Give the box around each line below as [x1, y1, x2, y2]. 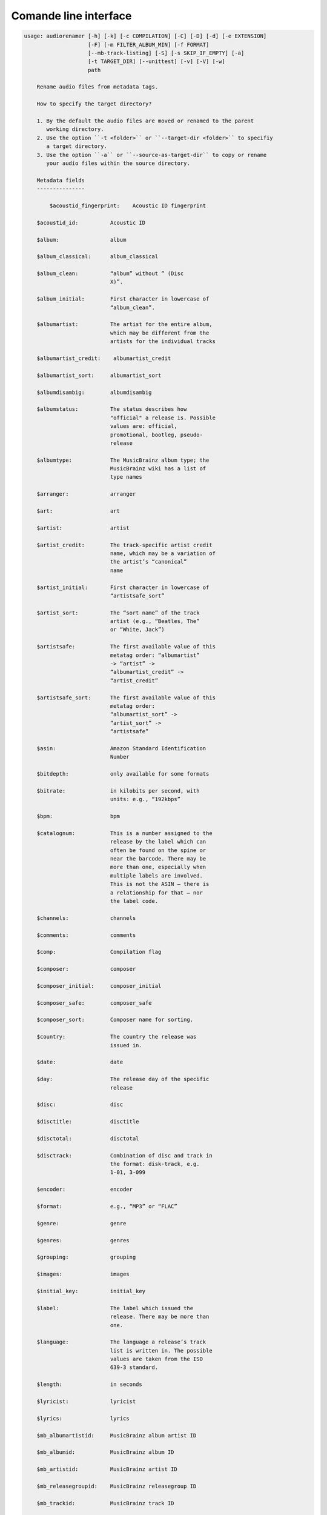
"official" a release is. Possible [110, 414, 216, 421]
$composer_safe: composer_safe [36, 999, 152, 1006]
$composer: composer [36, 965, 136, 973]
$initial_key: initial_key [36, 1288, 145, 1294]
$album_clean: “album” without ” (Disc [36, 270, 184, 277]
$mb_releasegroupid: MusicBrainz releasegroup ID [36, 1482, 197, 1490]
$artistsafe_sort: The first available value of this [36, 694, 216, 701]
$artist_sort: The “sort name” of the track [36, 609, 200, 616]
